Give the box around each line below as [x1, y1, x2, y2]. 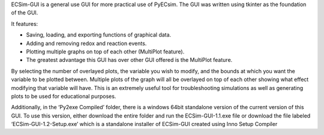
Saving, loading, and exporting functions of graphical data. [26, 31, 172, 38]
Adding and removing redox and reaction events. [26, 40, 147, 47]
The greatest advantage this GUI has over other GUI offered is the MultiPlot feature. [26, 56, 233, 64]
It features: [11, 20, 38, 27]
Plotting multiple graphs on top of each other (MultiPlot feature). [26, 48, 185, 55]
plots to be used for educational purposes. [11, 92, 116, 100]
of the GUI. [11, 9, 38, 16]
